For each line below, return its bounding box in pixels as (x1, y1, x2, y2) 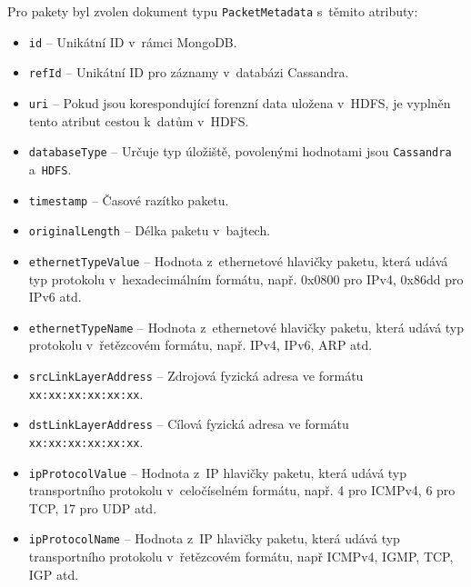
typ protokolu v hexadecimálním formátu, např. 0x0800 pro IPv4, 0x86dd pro (28, 269, 464, 288)
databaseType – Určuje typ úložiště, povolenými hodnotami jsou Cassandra (28, 142, 452, 161)
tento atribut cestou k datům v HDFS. (28, 111, 249, 130)
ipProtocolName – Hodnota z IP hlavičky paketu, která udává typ (28, 529, 400, 548)
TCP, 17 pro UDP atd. (28, 498, 157, 517)
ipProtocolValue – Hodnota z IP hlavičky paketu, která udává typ (28, 463, 407, 482)
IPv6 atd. (28, 287, 82, 306)
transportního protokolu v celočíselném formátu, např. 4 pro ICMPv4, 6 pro (28, 481, 456, 500)
